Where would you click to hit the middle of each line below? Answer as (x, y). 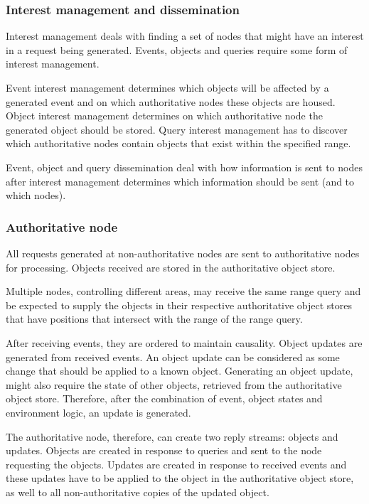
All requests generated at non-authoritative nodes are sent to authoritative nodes (183, 253)
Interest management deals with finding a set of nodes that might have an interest (185, 36)
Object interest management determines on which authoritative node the (164, 116)
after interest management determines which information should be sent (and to (180, 181)
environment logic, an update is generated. (98, 412)
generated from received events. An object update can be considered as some (173, 356)
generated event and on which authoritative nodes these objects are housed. (171, 101)
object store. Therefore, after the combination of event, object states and (164, 398)
